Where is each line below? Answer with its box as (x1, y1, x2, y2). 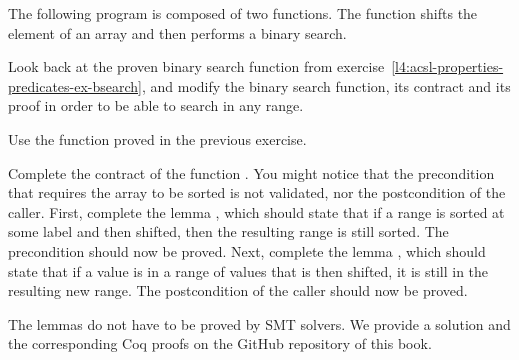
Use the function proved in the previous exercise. (8, 128, 307, 149)
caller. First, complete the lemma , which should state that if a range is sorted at (8, 201, 505, 222)
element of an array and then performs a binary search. (8, 22, 347, 43)
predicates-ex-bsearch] (8, 75, 142, 96)
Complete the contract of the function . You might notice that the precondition (8, 162, 495, 183)
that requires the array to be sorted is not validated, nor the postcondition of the (8, 182, 506, 203)
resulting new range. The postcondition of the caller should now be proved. (8, 280, 468, 301)
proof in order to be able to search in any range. (8, 95, 304, 116)
